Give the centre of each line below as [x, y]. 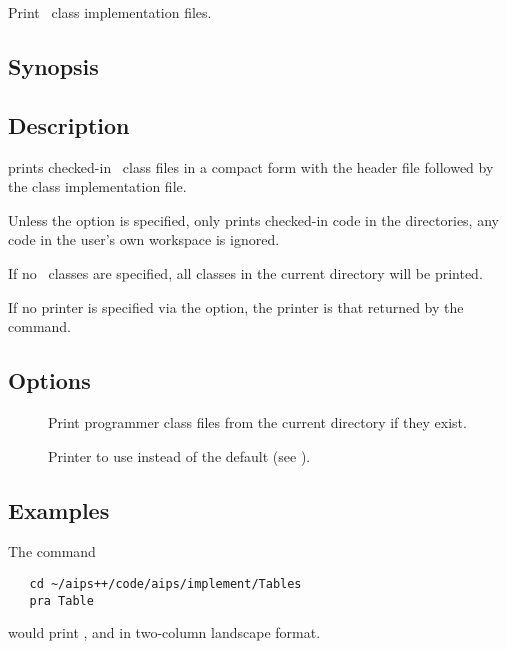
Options [49, 380]
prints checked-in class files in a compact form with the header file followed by [251, 166]
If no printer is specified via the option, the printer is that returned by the [236, 306]
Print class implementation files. [110, 12]
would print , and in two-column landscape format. [164, 632]
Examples [59, 509]
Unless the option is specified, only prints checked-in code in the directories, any [253, 219]
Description [69, 124]
